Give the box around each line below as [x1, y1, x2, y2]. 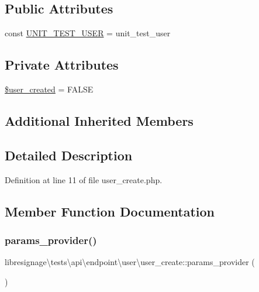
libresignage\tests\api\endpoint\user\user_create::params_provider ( [5, 256, 255, 268]
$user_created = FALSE [5, 83, 94, 95]
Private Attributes [5, 56, 119, 74]
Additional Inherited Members [5, 111, 194, 129]
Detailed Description [5, 146, 133, 164]
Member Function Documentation [5, 202, 215, 220]
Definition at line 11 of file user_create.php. [5, 173, 163, 185]
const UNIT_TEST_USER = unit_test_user [5, 27, 171, 39]
